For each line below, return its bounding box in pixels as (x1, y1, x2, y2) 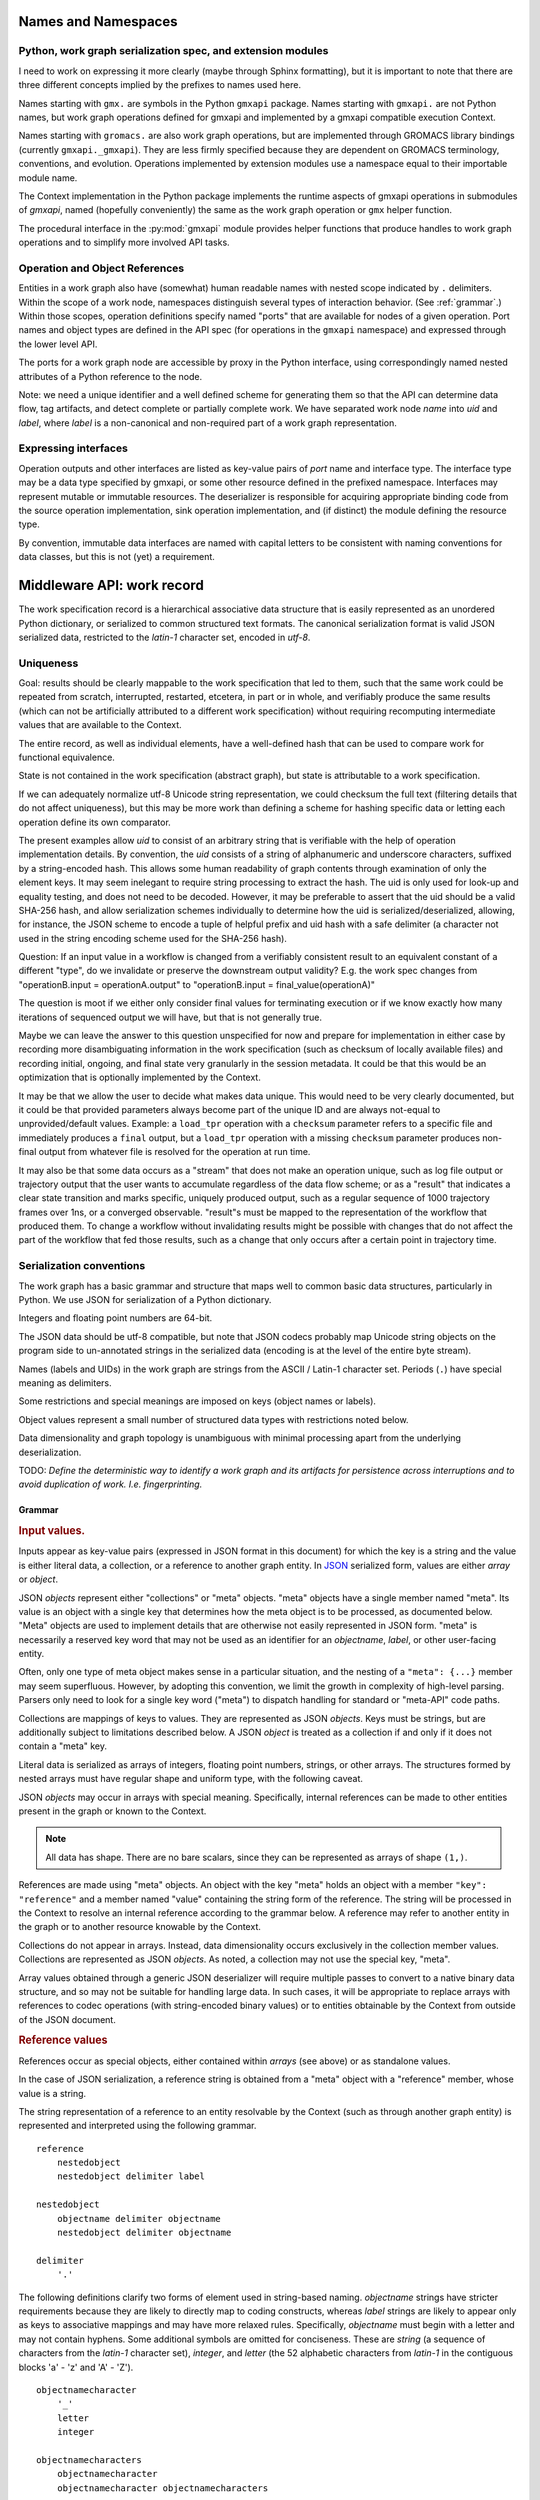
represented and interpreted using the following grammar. (18, 2120, 257, 2132)
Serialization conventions (18, 1259, 146, 1273)
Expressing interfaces (18, 441, 129, 455)
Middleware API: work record (18, 577, 204, 594)
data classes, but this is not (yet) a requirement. (18, 551, 215, 563)
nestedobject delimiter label (56, 2171, 205, 2182)
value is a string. (18, 2087, 87, 2099)
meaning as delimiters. (18, 1376, 112, 1389)
